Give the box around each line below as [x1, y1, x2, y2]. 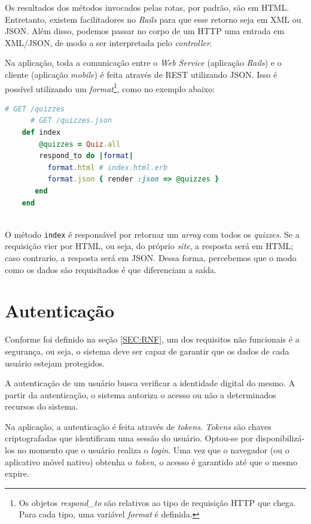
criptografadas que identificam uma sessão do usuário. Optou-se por [5, 432, 254, 444]
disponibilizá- [255, 432, 305, 444]
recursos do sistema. [5, 400, 78, 413]
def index [22, 128, 61, 137]
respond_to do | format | [39, 152, 133, 160]
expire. [5, 467, 29, 480]
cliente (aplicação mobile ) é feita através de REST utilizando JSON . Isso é [5, 68, 278, 80]
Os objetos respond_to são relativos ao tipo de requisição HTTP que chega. [19, 496, 296, 508]
